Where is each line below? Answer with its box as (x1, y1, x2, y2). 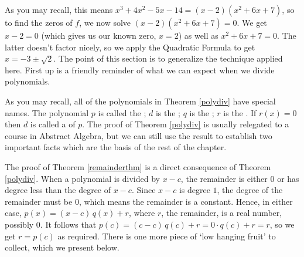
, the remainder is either (180, 172, 268, 184)
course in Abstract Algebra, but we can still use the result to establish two (5, 129, 272, 141)
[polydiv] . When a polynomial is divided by (5, 172, 160, 184)
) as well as (178, 29, 218, 41)
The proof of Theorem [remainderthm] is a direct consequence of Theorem (5, 160, 271, 173)
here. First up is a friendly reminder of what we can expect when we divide (5, 63, 275, 76)
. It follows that (40, 218, 97, 230)
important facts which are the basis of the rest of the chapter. (5, 141, 227, 153)
